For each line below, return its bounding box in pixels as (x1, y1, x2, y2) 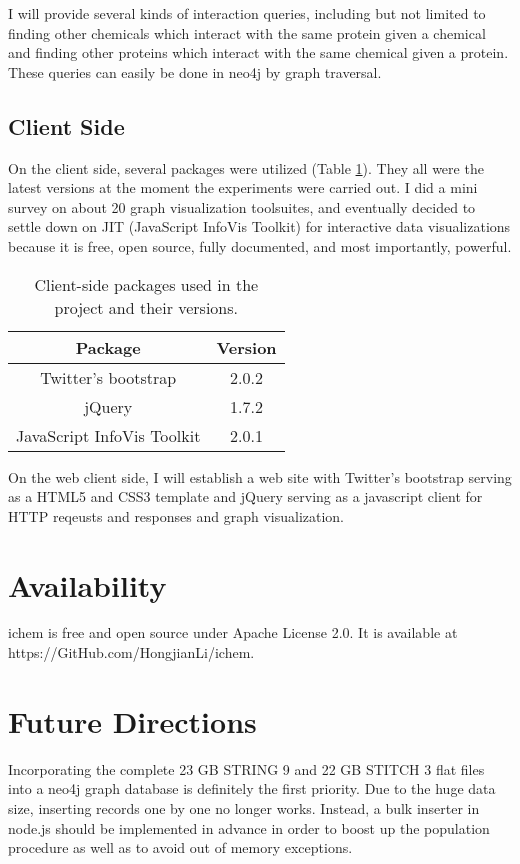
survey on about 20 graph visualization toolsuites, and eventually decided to (8, 196, 476, 217)
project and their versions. (54, 295, 239, 319)
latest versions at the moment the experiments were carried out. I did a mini (8, 177, 478, 198)
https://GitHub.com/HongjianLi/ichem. (8, 642, 255, 663)
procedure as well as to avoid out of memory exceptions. (8, 837, 353, 858)
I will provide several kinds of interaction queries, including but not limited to (8, 3, 486, 23)
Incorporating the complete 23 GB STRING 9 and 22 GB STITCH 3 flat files (8, 758, 485, 779)
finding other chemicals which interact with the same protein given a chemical (8, 22, 486, 43)
